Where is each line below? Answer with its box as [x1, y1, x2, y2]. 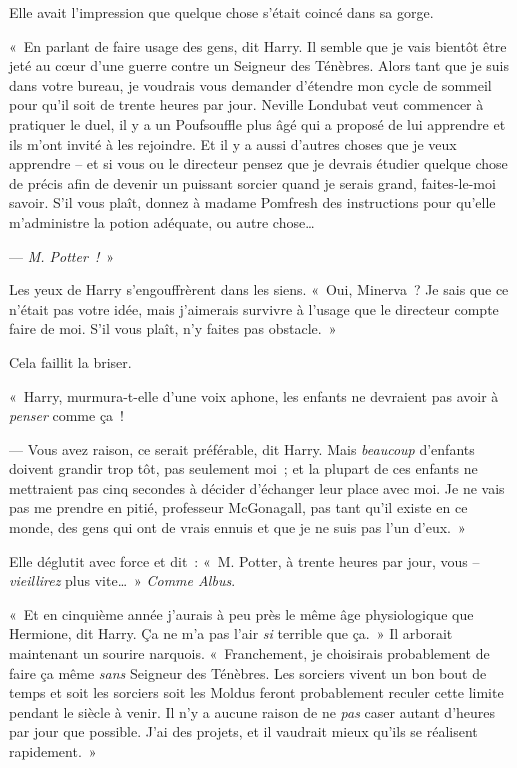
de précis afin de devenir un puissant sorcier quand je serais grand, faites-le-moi [9, 172, 496, 193]
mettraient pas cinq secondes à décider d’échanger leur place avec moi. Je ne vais [9, 477, 505, 498]
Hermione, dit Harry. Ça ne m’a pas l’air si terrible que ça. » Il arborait [9, 623, 453, 644]
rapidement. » [9, 741, 97, 761]
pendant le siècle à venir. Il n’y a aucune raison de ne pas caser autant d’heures [9, 701, 496, 722]
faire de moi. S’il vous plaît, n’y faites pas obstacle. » [9, 318, 337, 339]
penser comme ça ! [9, 405, 125, 426]
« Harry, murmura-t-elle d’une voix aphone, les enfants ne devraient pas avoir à [9, 385, 499, 406]
